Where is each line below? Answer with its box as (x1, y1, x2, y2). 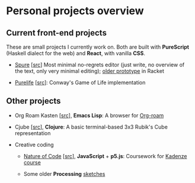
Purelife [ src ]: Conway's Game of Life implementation (14, 79, 146, 86)
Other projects (6, 96, 61, 106)
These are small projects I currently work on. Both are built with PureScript (6, 43, 190, 50)
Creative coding (14, 141, 55, 148)
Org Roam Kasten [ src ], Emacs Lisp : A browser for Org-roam (14, 111, 164, 119)
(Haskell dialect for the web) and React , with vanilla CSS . (6, 50, 145, 57)
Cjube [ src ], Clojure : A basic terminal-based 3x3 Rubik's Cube (14, 123, 168, 130)
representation (14, 129, 51, 137)
